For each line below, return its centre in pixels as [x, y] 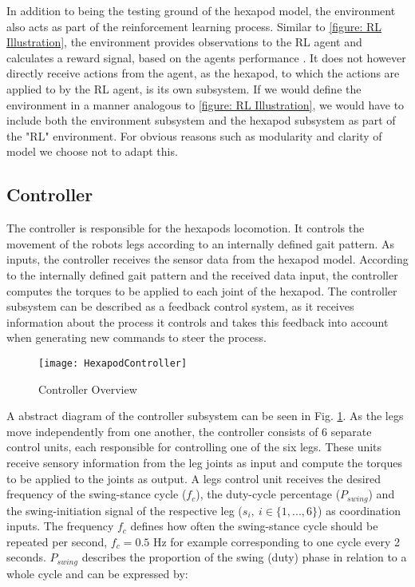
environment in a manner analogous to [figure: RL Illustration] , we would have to [206, 104]
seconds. [26, 557]
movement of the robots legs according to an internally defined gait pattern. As [201, 243]
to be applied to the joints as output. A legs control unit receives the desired [194, 478]
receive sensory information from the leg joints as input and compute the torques [205, 462]
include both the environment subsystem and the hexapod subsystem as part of [201, 120]
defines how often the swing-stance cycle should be [254, 526]
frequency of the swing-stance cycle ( [97, 494]
